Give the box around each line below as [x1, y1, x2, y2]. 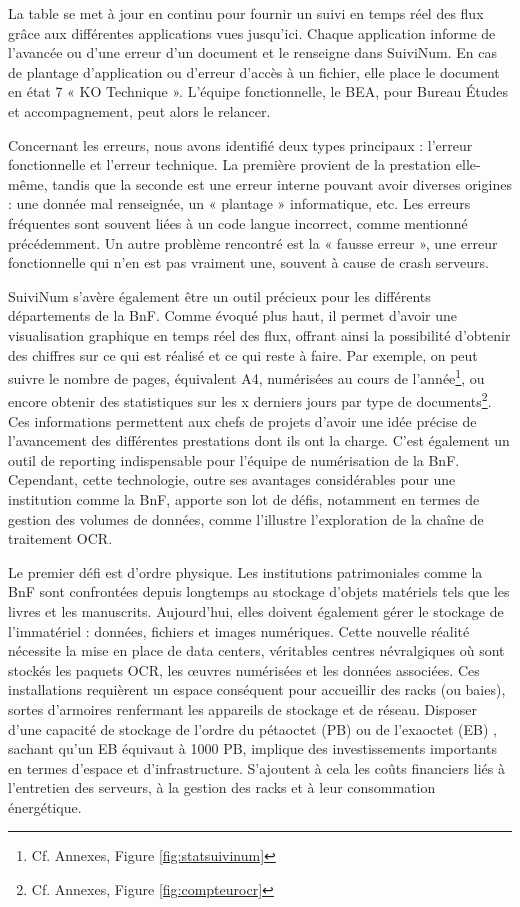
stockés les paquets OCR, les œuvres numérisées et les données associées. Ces [8, 659, 480, 680]
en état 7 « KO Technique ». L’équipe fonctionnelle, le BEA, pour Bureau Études [8, 81, 509, 102]
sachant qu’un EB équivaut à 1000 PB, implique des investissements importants [8, 738, 498, 759]
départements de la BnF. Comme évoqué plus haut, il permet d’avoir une [8, 305, 458, 326]
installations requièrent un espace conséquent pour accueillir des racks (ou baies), [8, 679, 506, 700]
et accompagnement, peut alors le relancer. [8, 100, 271, 121]
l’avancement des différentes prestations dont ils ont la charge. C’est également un [8, 430, 510, 451]
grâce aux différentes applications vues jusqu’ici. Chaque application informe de [8, 22, 496, 43]
